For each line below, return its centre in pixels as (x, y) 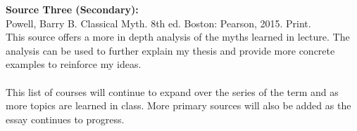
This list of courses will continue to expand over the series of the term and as (172, 91)
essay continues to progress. (65, 119)
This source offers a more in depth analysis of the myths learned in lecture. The (178, 37)
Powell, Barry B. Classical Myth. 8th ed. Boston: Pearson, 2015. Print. (158, 23)
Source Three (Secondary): (72, 9)
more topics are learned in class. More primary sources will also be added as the (178, 105)
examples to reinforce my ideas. (74, 64)
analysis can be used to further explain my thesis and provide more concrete (170, 50)
